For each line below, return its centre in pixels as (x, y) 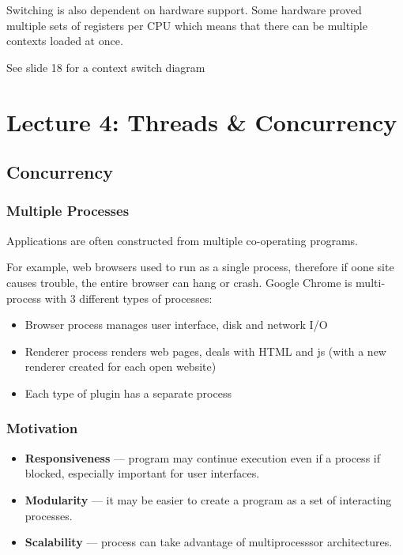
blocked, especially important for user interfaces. (142, 473)
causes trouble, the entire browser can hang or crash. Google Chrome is (179, 282)
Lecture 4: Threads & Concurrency (202, 121)
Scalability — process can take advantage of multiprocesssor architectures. (209, 542)
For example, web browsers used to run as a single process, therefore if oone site (200, 267)
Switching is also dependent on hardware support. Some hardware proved (184, 9)
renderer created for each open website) (121, 366)
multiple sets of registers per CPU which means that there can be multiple (187, 25)
